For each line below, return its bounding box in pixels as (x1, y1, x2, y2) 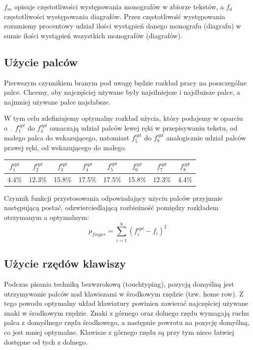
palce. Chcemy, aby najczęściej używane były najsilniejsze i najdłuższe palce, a (4, 87, 241, 97)
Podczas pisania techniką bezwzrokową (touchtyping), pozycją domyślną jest (4, 278, 234, 289)
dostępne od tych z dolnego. (4, 336, 88, 347)
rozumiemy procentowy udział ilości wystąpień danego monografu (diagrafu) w (4, 21, 241, 31)
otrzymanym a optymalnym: (4, 212, 89, 222)
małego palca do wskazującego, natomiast (4, 132, 130, 142)
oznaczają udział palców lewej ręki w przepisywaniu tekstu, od (50, 122, 238, 133)
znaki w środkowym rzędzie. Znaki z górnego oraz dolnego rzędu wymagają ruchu (4, 307, 249, 318)
